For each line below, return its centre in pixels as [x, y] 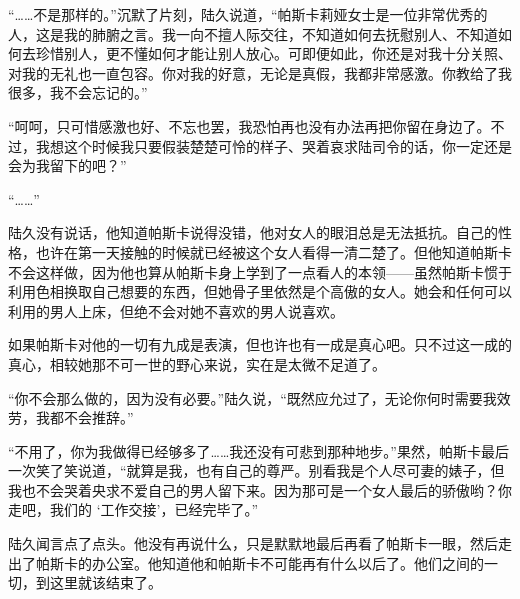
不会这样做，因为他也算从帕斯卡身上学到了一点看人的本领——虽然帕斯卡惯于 [260, 271]
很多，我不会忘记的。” [78, 92]
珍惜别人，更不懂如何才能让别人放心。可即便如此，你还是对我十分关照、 [273, 53]
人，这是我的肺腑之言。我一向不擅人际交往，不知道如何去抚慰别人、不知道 [253, 33]
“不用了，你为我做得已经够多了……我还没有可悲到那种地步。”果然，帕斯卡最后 [258, 450]
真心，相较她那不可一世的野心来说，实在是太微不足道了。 [197, 363]
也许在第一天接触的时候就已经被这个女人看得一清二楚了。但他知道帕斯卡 [273, 251]
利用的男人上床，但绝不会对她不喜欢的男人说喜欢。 [176, 310]
